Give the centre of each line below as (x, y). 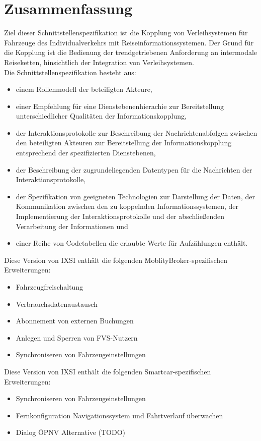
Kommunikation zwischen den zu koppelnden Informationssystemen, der (127, 206)
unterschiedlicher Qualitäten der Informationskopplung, (101, 116)
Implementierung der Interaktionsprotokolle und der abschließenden (120, 216)
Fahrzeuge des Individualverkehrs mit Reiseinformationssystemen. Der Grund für (129, 42)
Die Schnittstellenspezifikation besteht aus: (70, 72)
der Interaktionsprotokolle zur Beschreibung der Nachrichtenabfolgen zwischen (137, 132)
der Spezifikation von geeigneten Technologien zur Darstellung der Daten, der (135, 196)
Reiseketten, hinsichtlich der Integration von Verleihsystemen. (99, 62)
